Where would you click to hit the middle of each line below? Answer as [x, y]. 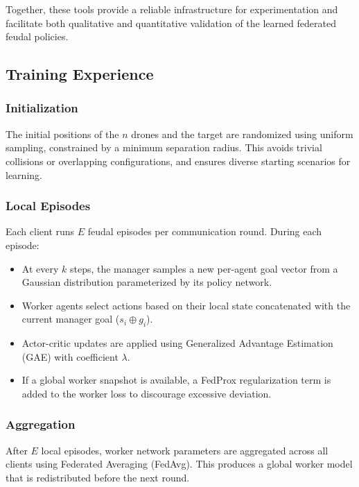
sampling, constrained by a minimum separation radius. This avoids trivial [164, 147]
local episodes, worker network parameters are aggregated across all [185, 450]
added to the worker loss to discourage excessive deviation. [147, 393]
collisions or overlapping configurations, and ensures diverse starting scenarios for [178, 161]
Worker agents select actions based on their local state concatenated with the [186, 305]
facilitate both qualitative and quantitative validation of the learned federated [171, 23]
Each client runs [40, 231]
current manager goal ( [71, 319]
